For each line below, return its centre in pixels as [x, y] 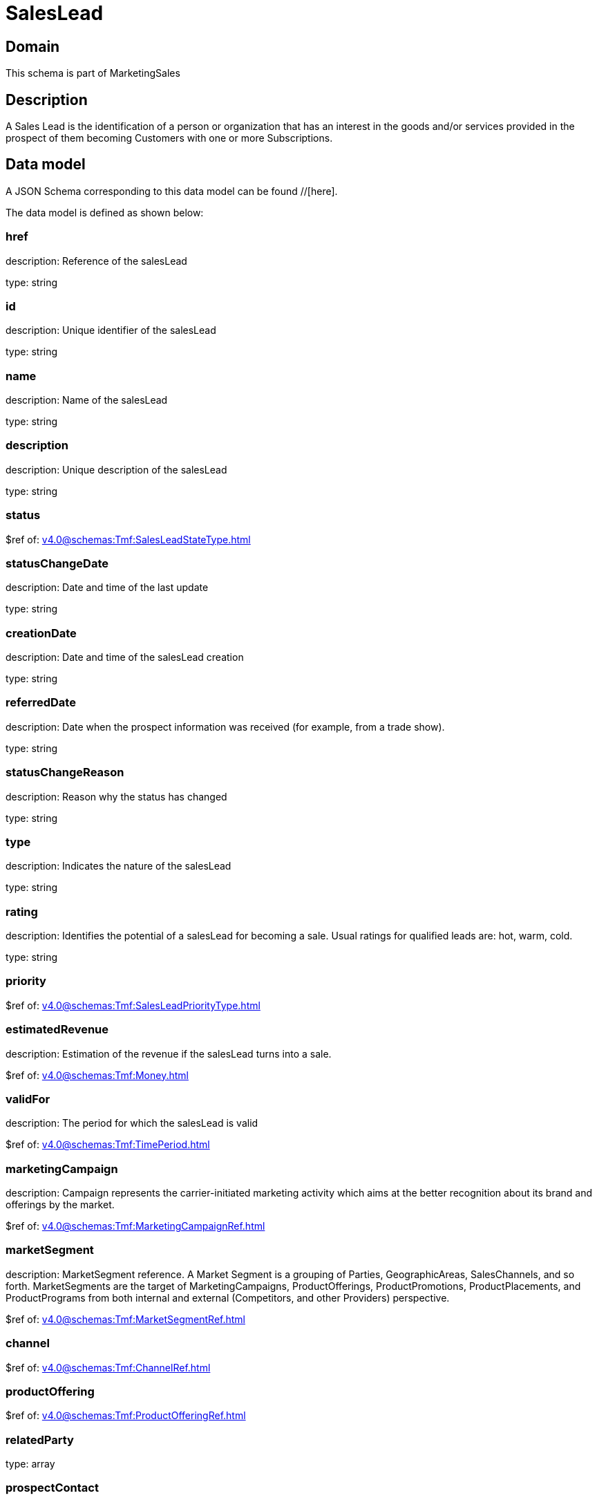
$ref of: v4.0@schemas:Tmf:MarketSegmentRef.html [125, 1319]
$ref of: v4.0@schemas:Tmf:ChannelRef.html [108, 1367]
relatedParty [40, 1440]
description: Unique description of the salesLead [116, 469]
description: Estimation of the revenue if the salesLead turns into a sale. [169, 1053]
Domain [33, 46]
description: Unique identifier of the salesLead [111, 330]
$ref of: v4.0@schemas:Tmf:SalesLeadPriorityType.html [133, 1005]
